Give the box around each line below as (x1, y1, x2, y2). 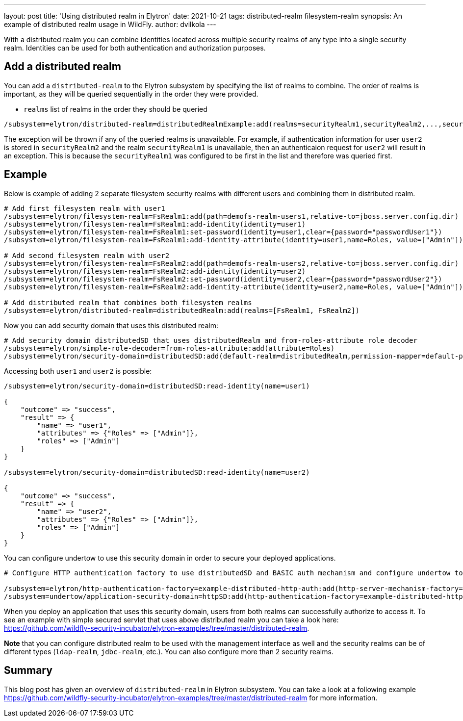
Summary (4, 664, 52, 677)
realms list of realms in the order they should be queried (24, 104, 207, 113)
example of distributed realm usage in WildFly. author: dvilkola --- (4, 20, 216, 28)
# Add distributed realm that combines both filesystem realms (4, 298, 252, 307)
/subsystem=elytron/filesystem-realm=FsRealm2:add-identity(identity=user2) (4, 267, 306, 275)
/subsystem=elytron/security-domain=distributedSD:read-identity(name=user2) (4, 468, 310, 476)
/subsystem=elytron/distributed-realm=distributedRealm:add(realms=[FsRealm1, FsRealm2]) (4, 306, 360, 314)
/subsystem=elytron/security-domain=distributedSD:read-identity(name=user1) (4, 382, 310, 390)
